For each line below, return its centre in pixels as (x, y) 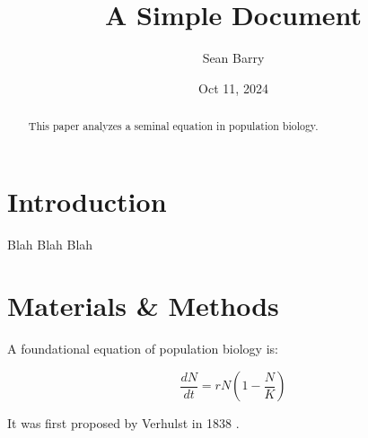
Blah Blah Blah (50, 244)
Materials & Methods (143, 306)
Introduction (87, 201)
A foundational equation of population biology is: (143, 349)
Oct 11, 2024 (233, 88)
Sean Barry (233, 58)
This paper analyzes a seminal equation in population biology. (173, 126)
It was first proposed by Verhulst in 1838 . (123, 423)
